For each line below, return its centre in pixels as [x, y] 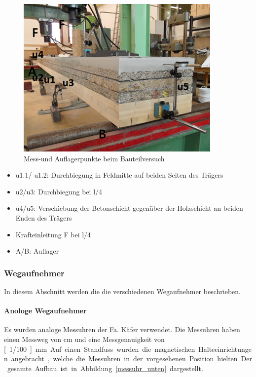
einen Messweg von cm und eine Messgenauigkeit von [84, 339]
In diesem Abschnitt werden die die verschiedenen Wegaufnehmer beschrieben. [122, 291]
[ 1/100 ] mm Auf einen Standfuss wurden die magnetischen [100, 349]
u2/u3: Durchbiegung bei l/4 [59, 191]
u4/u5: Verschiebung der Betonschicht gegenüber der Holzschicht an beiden [129, 208]
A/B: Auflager [37, 251]
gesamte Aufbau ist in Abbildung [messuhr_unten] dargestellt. [105, 368]
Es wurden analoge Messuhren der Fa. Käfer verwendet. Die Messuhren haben [122, 329]
